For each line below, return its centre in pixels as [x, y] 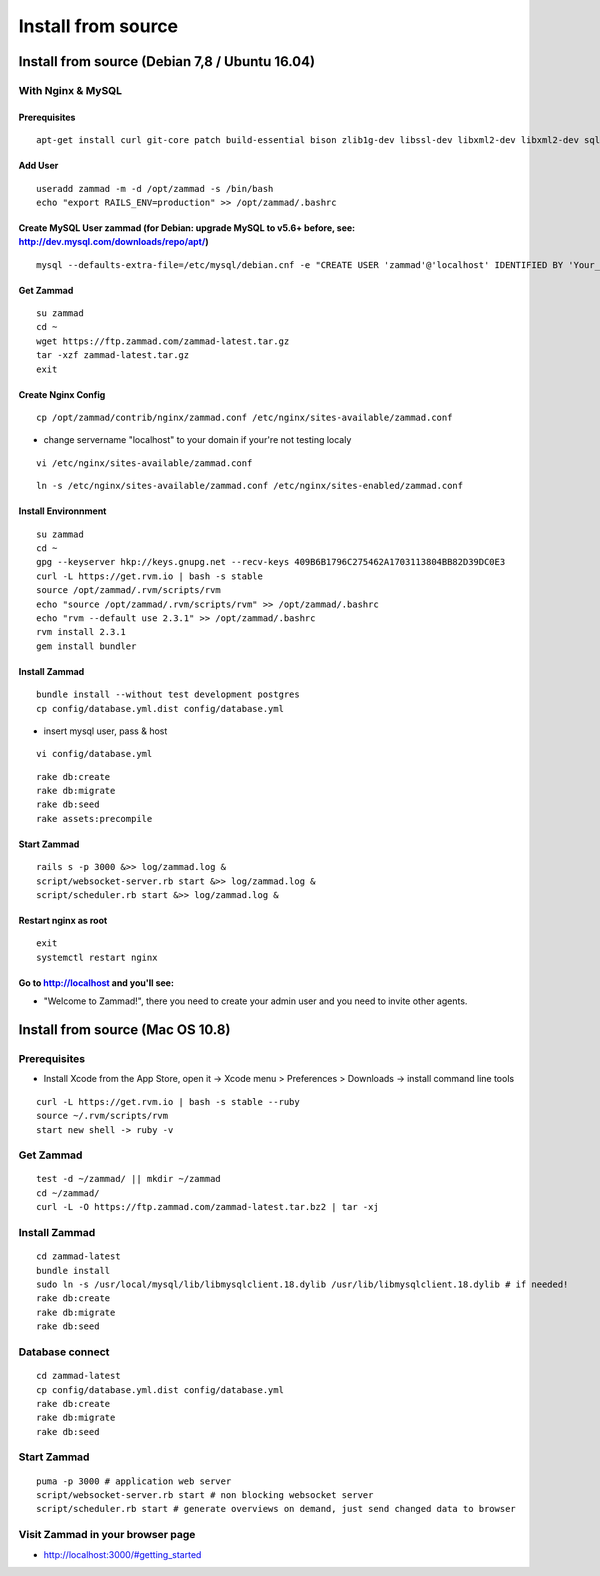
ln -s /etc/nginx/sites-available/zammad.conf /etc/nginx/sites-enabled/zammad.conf [250, 486]
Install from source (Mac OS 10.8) [124, 1029]
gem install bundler [86, 646]
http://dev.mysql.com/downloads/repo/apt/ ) [113, 242]
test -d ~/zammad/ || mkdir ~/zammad [129, 1179]
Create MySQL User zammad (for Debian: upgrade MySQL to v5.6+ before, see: [187, 227]
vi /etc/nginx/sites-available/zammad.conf [144, 463]
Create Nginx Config [62, 394]
